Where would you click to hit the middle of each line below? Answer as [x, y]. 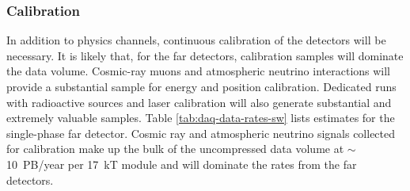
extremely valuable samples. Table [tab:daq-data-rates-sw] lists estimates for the [201, 118]
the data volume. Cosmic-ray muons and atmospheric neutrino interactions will [199, 71]
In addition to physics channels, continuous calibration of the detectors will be [196, 40]
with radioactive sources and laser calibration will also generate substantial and [199, 102]
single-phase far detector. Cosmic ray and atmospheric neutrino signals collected [201, 133]
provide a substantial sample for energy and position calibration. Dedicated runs [201, 86]
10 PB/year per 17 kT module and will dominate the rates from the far [182, 164]
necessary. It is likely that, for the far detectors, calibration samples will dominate [205, 55]
